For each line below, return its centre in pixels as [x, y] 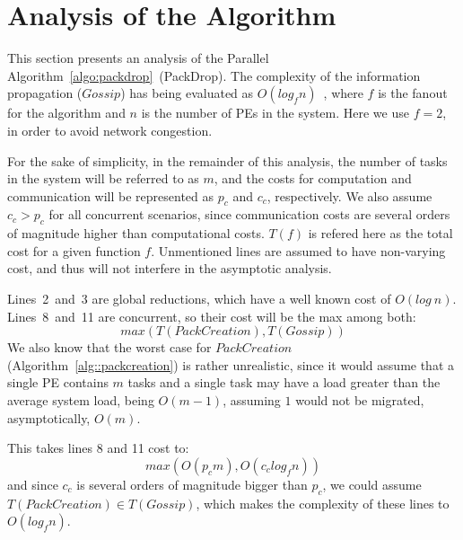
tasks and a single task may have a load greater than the [284, 382]
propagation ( [45, 93]
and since [33, 484]
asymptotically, [49, 417]
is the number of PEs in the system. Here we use [275, 113]
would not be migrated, [360, 400]
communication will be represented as [111, 195]
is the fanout [413, 93]
